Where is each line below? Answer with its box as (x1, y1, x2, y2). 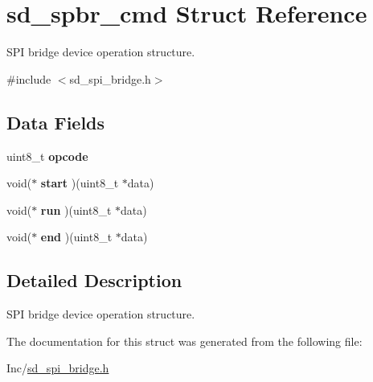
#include (6, 70, 51, 87)
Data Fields (6, 109, 105, 134)
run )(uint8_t (40, 201, 112, 218)
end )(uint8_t (40, 228, 113, 245)
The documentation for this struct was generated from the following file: (6, 332, 363, 349)
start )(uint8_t (40, 175, 119, 191)
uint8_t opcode (6, 147, 88, 164)
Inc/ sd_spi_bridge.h (6, 359, 109, 376)
